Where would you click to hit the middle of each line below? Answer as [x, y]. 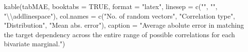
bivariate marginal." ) [35, 44]
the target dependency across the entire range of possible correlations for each [120, 34]
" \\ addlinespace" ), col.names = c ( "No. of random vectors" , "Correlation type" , [120, 16]
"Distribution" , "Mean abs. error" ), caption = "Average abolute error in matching [124, 25]
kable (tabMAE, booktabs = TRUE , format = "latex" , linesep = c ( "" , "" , [111, 6]
